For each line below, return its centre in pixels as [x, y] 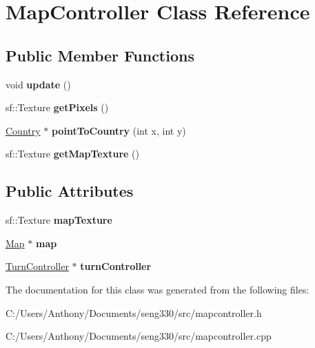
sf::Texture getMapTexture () [72, 154]
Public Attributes [70, 191]
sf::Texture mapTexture [59, 220]
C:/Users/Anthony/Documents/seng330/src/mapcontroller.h [134, 312]
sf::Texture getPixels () [57, 107]
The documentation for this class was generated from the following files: [157, 289]
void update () [38, 84]
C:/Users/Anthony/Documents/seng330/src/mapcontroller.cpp [139, 336]
